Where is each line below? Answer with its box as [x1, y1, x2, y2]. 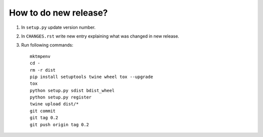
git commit [30, 108, 56, 114]
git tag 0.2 [30, 115, 58, 120]
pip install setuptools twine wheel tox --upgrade [30, 74, 153, 79]
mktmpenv [30, 54, 51, 59]
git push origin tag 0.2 [30, 122, 89, 127]
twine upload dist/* [30, 101, 79, 107]
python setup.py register [30, 95, 92, 100]
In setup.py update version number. [21, 24, 96, 30]
